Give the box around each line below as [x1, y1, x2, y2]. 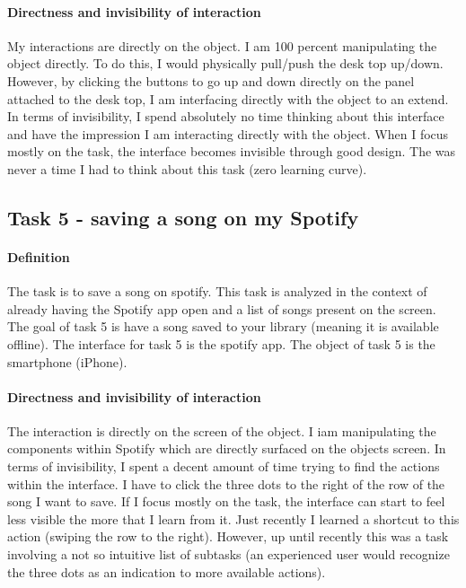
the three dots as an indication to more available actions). [7, 562, 326, 581]
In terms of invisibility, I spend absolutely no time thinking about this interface [7, 107, 444, 126]
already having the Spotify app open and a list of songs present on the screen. [7, 299, 436, 318]
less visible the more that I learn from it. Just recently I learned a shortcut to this [7, 509, 460, 528]
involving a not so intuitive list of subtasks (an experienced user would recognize [7, 545, 450, 564]
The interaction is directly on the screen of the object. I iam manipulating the [7, 421, 436, 440]
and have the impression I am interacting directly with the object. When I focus [7, 124, 449, 143]
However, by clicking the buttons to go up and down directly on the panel [7, 71, 415, 90]
